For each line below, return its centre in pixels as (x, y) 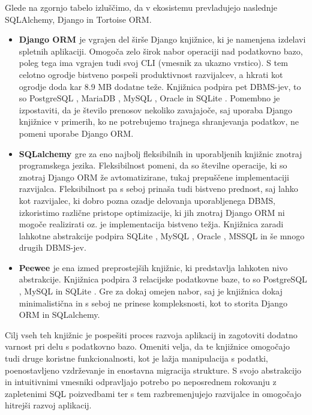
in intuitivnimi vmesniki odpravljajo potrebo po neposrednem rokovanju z (141, 382)
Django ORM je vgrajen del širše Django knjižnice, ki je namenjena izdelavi (162, 39)
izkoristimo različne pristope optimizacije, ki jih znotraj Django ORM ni (152, 212)
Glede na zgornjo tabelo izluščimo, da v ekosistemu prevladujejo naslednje (141, 7)
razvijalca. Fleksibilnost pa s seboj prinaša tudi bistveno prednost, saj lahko (158, 189)
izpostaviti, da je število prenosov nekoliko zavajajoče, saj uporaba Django (156, 109)
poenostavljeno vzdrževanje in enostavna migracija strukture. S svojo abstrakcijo (153, 370)
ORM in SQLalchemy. (59, 315)
